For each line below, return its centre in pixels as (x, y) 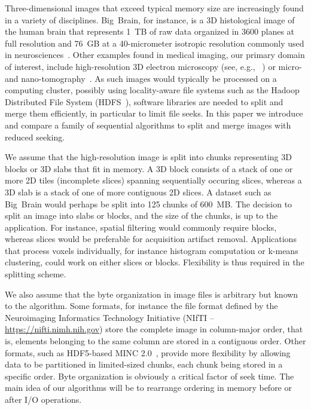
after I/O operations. (43, 399)
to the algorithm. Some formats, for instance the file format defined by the (141, 306)
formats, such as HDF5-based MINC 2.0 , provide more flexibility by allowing (148, 352)
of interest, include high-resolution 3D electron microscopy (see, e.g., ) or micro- (153, 66)
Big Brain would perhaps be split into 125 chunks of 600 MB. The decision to (149, 204)
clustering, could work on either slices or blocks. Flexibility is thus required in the (155, 262)
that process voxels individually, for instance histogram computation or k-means (152, 250)
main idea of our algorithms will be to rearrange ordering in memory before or (148, 388)
